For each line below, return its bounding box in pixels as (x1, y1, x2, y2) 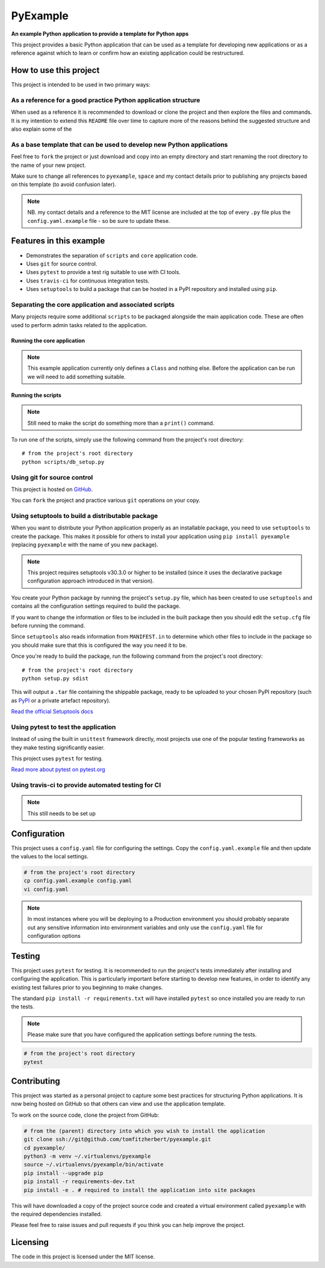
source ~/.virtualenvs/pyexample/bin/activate (23, 1161, 164, 1168)
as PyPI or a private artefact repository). (11, 696, 111, 704)
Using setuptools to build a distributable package (11, 512, 158, 520)
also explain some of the (11, 125, 72, 133)
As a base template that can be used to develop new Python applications (11, 140, 228, 149)
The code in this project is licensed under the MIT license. (11, 1253, 155, 1260)
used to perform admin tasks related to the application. (11, 321, 147, 328)
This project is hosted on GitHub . (11, 486, 93, 493)
